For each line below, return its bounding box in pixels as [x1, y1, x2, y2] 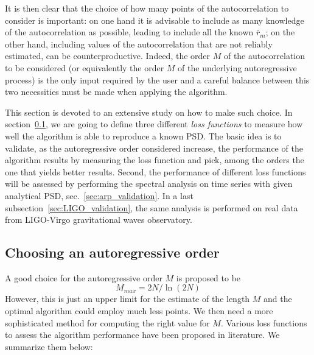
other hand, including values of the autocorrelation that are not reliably [5, 37, 273, 50]
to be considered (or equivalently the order [5, 61, 164, 74]
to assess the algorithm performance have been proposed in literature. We [5, 328, 280, 341]
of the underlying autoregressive [178, 61, 297, 74]
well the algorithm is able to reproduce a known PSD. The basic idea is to [5, 129, 282, 142]
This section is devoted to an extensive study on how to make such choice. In [5, 105, 293, 118]
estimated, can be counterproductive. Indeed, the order [5, 49, 211, 62]
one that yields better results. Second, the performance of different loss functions [5, 165, 306, 178]
